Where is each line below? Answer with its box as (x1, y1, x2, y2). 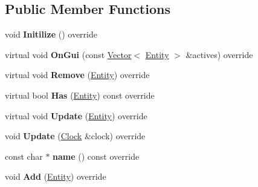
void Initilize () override (5, 28, 97, 41)
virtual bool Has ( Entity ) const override (5, 88, 155, 101)
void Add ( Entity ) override (5, 170, 106, 183)
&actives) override (185, 48, 253, 61)
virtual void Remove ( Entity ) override (5, 68, 150, 81)
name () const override (53, 149, 140, 162)
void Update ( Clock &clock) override (5, 130, 146, 142)
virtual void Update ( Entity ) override (5, 109, 147, 122)
